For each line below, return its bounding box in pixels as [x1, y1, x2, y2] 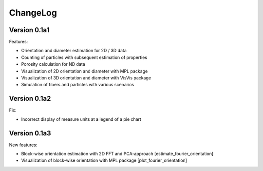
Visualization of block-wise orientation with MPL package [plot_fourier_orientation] [21, 157, 188, 163]
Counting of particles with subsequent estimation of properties [21, 54, 148, 60]
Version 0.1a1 [9, 26, 50, 34]
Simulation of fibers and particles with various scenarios [21, 82, 134, 88]
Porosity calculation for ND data [21, 61, 85, 67]
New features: [9, 142, 38, 148]
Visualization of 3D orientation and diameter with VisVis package [21, 75, 151, 81]
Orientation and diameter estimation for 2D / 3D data [21, 48, 127, 54]
